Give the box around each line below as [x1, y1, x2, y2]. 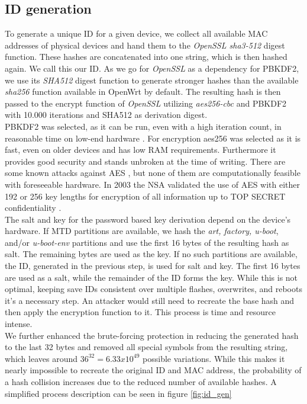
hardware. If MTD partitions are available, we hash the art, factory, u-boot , [5, 225, 279, 237]
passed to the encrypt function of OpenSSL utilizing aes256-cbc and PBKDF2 [5, 97, 287, 109]
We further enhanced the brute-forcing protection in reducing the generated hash [5, 329, 299, 341]
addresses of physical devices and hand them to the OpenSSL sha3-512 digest [5, 39, 285, 51]
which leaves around [5, 352, 78, 364]
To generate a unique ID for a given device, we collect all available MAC [5, 27, 268, 40]
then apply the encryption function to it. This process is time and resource [5, 306, 276, 318]
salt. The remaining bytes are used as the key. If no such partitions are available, [5, 248, 298, 260]
